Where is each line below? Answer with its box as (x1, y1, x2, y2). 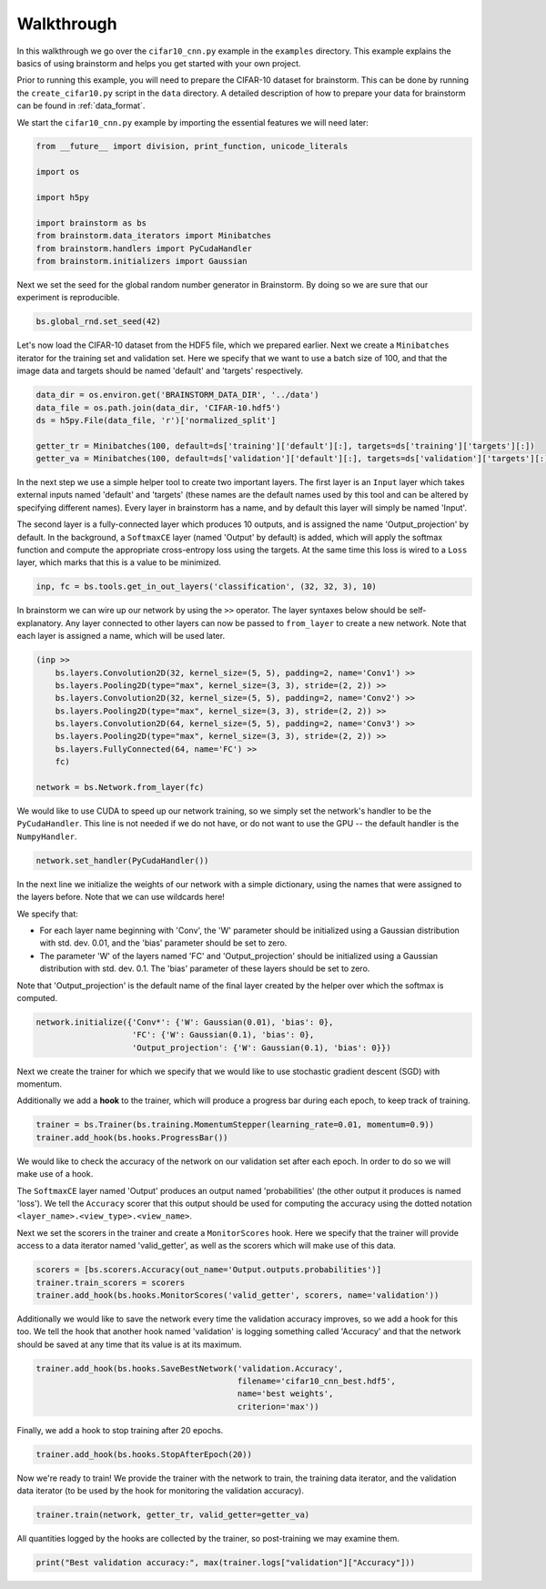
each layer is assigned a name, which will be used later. (16, 631, 226, 642)
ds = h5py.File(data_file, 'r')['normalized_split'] (35, 415, 277, 425)
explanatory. (16, 617, 64, 628)
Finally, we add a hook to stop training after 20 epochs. (16, 1424, 224, 1435)
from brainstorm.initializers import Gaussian (35, 256, 248, 266)
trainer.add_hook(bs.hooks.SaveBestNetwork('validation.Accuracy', (35, 1363, 344, 1373)
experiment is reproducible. (16, 292, 120, 303)
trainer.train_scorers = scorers (35, 1277, 186, 1288)
